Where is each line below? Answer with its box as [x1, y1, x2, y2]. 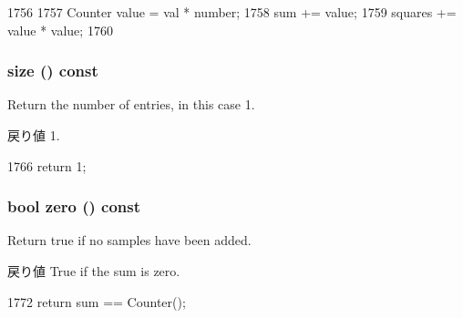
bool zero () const [7, 195, 141, 218]
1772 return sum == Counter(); [7, 292, 186, 311]
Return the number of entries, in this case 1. [7, 95, 255, 114]
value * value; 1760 [7, 20, 113, 39]
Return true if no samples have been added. [7, 231, 252, 250]
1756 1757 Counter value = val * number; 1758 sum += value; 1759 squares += [7, 3, 457, 21]
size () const [7, 59, 98, 82]
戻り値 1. [7, 126, 60, 144]
